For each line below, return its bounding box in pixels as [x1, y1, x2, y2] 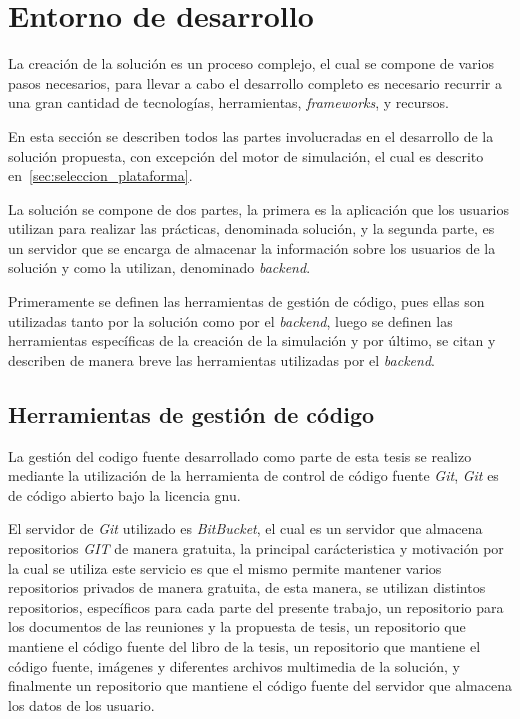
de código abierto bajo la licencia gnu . [8, 484, 241, 505]
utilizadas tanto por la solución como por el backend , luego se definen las [8, 310, 453, 331]
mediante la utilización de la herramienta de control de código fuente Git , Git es [8, 465, 499, 486]
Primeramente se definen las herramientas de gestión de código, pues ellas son [8, 291, 485, 312]
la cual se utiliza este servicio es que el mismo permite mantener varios [8, 557, 442, 578]
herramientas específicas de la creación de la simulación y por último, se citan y [8, 330, 496, 351]
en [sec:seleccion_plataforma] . [8, 165, 193, 186]
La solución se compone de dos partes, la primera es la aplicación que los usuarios [8, 198, 510, 219]
